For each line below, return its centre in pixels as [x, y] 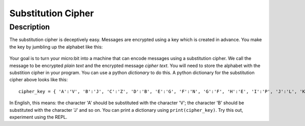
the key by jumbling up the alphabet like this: [56, 47]
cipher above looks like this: [39, 80]
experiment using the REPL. [38, 117]
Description [30, 27]
